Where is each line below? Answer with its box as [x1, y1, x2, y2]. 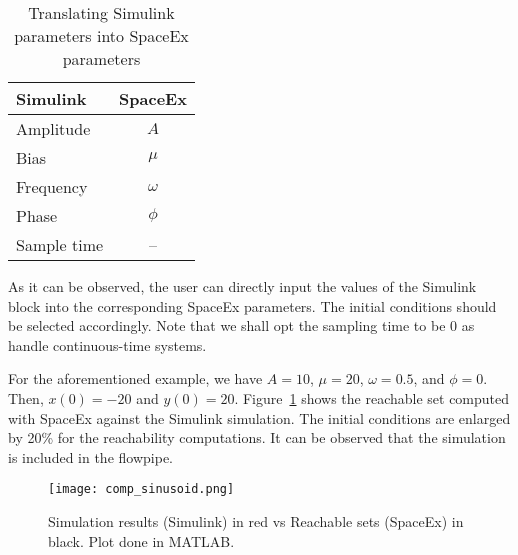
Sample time [16, 233, 104, 256]
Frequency [16, 175, 88, 198]
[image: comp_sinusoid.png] [48, 482, 235, 497]
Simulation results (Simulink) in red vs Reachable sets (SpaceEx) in [48, 511, 464, 531]
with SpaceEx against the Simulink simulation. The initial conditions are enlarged [8, 407, 511, 428]
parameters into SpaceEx [14, 24, 189, 47]
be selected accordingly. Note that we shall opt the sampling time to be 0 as [8, 315, 475, 336]
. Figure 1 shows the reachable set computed [234, 387, 510, 408]
